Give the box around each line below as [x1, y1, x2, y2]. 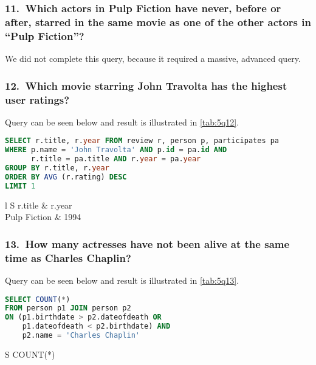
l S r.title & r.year [5, 198, 72, 211]
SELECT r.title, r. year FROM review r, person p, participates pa [5, 136, 280, 146]
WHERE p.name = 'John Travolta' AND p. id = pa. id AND [5, 146, 227, 155]
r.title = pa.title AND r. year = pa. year [30, 155, 201, 164]
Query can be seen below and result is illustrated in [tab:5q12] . [5, 115, 239, 128]
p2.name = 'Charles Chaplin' [22, 331, 140, 340]
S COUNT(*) [5, 347, 55, 360]
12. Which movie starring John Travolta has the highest [5, 78, 287, 93]
